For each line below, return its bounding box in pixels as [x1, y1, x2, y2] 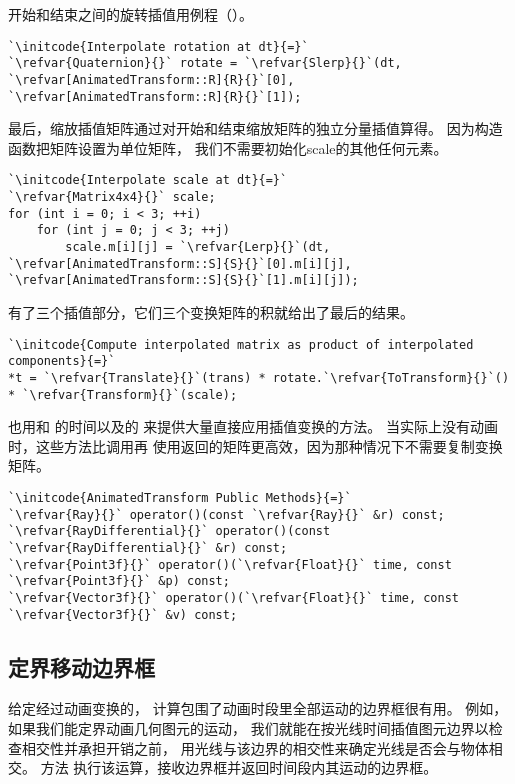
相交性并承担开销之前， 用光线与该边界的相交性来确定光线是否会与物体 [21, 737, 489, 758]
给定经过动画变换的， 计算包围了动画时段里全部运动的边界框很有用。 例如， [8, 698, 508, 719]
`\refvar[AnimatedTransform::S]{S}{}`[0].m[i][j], [8, 256, 352, 271]
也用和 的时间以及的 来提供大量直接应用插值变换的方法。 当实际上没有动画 [8, 416, 498, 437]
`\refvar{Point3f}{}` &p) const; [8, 574, 230, 589]
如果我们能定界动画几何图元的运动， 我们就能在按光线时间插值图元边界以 [8, 718, 489, 739]
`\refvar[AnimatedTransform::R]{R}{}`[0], [8, 72, 295, 87]
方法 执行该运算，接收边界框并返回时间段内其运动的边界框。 [40, 757, 438, 778]
